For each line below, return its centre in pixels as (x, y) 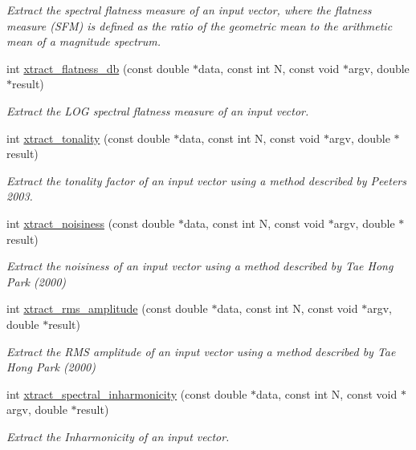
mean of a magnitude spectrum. (84, 41)
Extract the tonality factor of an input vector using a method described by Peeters (206, 180)
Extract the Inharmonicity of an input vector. (118, 436)
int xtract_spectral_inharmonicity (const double (127, 393)
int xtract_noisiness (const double (91, 223)
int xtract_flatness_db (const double (98, 68)
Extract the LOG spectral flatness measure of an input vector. (158, 110)
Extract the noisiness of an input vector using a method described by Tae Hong (200, 266)
